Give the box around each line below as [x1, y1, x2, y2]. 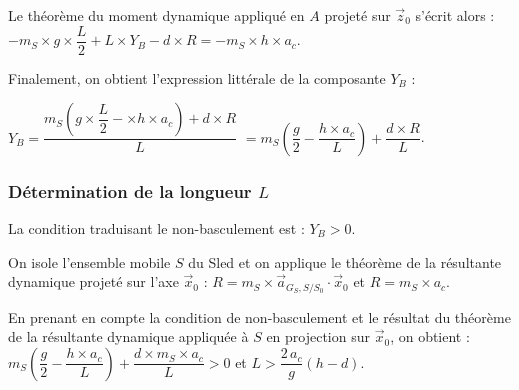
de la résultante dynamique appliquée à [8, 326, 249, 347]
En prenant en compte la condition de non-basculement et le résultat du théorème [8, 306, 511, 327]
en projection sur [266, 326, 370, 347]
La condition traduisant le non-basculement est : [8, 217, 305, 238]
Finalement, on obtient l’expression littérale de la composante [8, 67, 386, 88]
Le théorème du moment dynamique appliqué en [8, 5, 305, 25]
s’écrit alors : [415, 5, 495, 25]
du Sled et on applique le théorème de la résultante [188, 251, 502, 272]
